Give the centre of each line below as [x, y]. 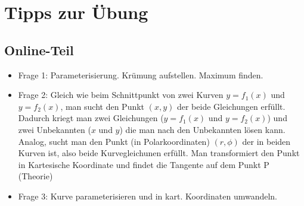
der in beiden [266, 141]
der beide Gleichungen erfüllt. [231, 106]
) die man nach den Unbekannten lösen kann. [202, 129]
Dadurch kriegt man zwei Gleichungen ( [91, 118]
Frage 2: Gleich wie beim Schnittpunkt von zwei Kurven [121, 95]
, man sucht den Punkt [103, 106]
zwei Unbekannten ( [55, 129]
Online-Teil [39, 50]
